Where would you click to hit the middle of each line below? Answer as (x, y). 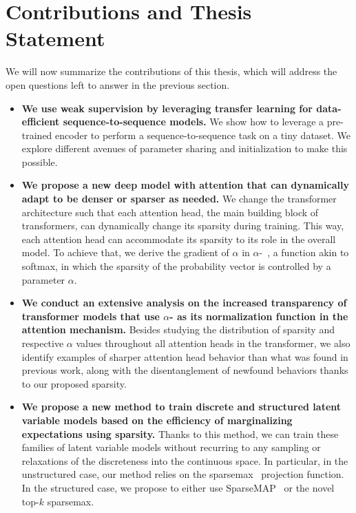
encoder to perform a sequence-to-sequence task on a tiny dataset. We (203, 135)
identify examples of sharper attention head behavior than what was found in (185, 356)
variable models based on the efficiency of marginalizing (157, 420)
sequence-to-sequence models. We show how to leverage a (193, 122)
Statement (55, 38)
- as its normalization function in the (259, 316)
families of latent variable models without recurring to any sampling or (171, 447)
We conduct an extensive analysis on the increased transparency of (184, 303)
